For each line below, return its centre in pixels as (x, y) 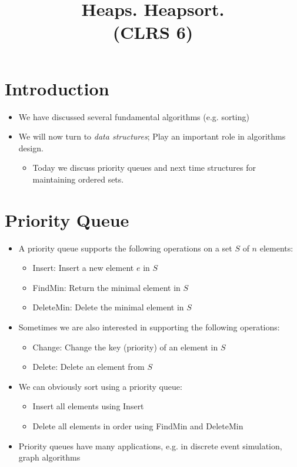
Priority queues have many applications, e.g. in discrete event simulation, (150, 446)
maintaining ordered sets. (78, 179)
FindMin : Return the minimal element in (106, 287)
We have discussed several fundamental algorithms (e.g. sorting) (134, 116)
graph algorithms (49, 457)
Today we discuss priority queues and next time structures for (144, 168)
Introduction (57, 88)
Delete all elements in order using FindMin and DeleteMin (138, 425)
